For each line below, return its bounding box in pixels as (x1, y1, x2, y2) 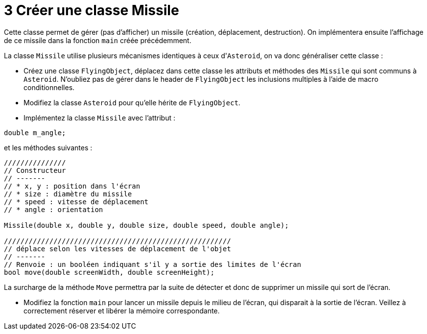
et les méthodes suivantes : (4, 143, 93, 152)
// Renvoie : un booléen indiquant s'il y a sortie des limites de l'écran (4, 260, 301, 268)
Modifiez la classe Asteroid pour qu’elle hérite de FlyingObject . (24, 98, 240, 107)
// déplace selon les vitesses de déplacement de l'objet (4, 244, 231, 253)
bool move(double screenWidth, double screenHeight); (4, 268, 214, 276)
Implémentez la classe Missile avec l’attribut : (24, 113, 176, 122)
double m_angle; (4, 128, 66, 137)
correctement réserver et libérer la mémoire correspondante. (24, 306, 220, 315)
